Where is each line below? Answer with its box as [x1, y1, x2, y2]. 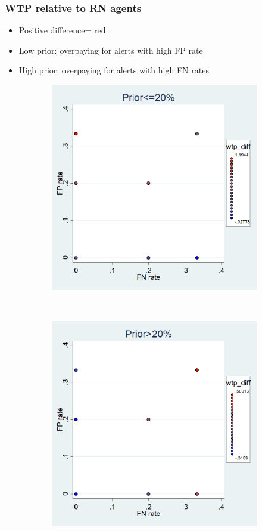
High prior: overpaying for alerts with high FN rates [18, 64, 209, 76]
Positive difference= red [18, 24, 106, 36]
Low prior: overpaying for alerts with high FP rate [18, 44, 203, 56]
